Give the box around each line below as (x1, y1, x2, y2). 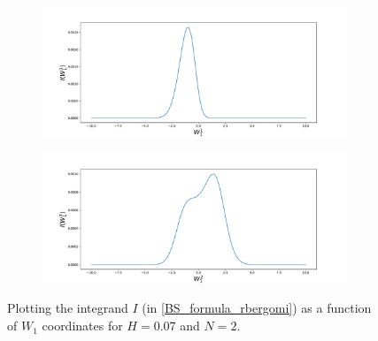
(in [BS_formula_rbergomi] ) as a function (142, 299, 372, 317)
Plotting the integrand (7, 299, 128, 317)
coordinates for (42, 316, 123, 335)
